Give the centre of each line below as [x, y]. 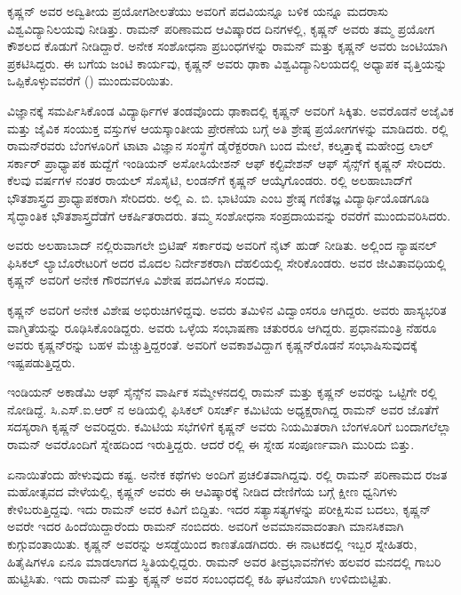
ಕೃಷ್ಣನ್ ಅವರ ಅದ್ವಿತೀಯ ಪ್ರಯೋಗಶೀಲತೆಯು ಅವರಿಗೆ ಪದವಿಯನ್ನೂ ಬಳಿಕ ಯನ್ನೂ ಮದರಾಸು [198, 11]
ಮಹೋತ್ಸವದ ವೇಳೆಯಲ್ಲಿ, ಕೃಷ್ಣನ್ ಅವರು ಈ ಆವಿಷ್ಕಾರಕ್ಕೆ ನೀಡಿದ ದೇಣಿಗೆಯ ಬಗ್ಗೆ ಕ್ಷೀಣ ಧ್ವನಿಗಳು [203, 491]
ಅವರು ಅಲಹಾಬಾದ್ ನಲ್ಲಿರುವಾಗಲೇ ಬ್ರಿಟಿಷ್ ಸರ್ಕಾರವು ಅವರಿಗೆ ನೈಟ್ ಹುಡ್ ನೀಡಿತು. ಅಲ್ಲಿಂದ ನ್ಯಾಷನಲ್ [222, 245]
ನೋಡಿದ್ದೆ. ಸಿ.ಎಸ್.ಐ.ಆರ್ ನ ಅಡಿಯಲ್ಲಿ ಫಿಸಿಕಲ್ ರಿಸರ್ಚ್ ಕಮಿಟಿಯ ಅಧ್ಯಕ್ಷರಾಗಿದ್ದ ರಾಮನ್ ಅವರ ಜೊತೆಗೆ [223, 409]
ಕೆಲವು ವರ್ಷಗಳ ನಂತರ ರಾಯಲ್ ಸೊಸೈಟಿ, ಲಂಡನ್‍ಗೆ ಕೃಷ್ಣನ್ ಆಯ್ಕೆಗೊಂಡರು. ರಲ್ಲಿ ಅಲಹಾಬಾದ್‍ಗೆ [210, 180]
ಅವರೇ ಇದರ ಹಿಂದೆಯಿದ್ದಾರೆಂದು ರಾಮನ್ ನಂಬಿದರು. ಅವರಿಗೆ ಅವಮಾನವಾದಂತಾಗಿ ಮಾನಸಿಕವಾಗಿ [206, 526]
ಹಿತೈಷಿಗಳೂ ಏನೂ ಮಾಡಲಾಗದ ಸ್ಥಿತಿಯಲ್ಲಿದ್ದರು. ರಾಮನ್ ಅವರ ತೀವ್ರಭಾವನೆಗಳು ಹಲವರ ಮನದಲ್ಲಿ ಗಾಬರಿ [224, 561]
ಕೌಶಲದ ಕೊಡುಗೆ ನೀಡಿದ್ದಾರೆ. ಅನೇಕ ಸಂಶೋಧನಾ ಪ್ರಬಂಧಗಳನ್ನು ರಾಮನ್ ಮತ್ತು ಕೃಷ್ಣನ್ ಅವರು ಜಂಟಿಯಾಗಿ [227, 46]
